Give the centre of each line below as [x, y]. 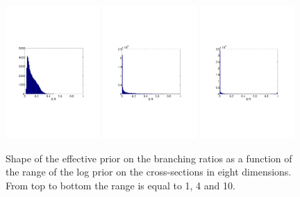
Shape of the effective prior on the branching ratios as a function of [149, 158]
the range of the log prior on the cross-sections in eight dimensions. [149, 172]
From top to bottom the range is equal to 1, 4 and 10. [120, 185]
